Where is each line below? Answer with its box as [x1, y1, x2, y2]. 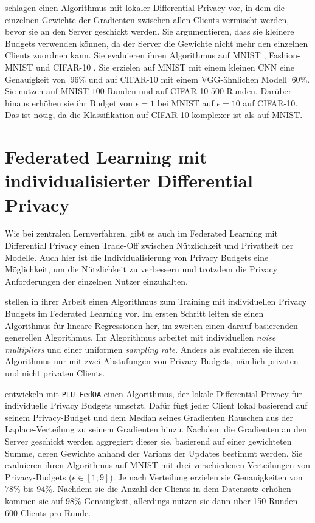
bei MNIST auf [157, 96, 214, 109]
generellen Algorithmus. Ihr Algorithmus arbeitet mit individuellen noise [5, 331, 276, 344]
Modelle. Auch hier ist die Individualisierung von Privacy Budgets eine [5, 251, 269, 263]
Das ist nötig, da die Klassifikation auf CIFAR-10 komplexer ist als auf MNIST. [5, 108, 303, 121]
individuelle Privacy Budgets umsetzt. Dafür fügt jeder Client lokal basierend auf [5, 399, 308, 412]
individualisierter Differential [5, 168, 254, 193]
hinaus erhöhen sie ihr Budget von [5, 96, 133, 109]
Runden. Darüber [226, 85, 292, 97]
